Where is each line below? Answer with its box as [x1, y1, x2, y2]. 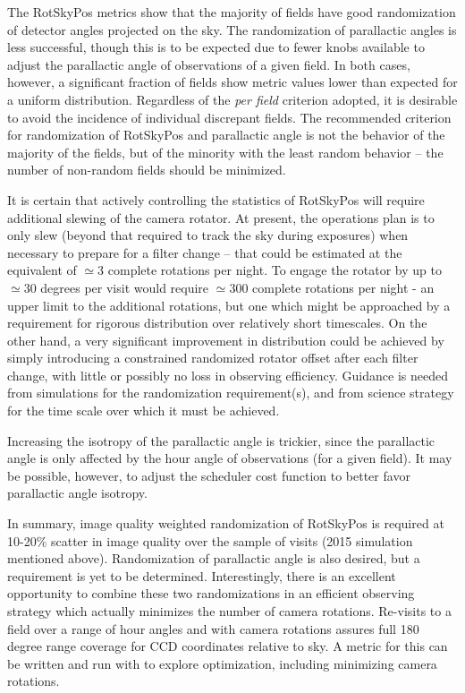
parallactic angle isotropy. [7, 483, 148, 502]
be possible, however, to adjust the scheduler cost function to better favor [7, 466, 410, 484]
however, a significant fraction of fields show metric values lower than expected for [7, 73, 458, 91]
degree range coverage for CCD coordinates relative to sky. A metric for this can [7, 637, 448, 655]
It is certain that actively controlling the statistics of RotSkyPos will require [7, 190, 425, 209]
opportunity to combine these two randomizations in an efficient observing [7, 584, 415, 603]
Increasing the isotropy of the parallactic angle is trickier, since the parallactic [7, 431, 435, 449]
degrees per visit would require [40, 278, 209, 296]
